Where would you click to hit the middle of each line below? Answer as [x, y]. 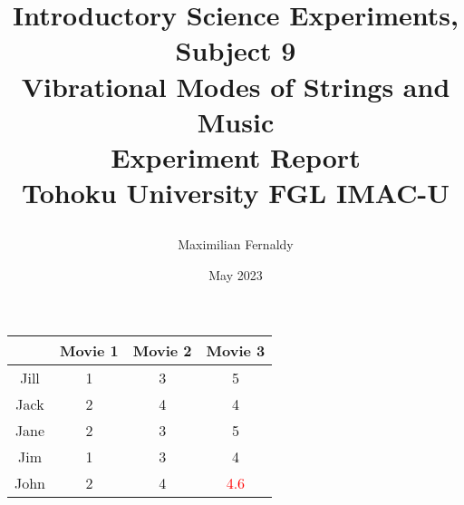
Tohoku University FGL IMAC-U [236, 193]
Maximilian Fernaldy [236, 244]
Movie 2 [162, 350]
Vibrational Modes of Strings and [236, 86]
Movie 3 [236, 350]
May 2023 [236, 274]
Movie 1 [89, 350]
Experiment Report [236, 156]
